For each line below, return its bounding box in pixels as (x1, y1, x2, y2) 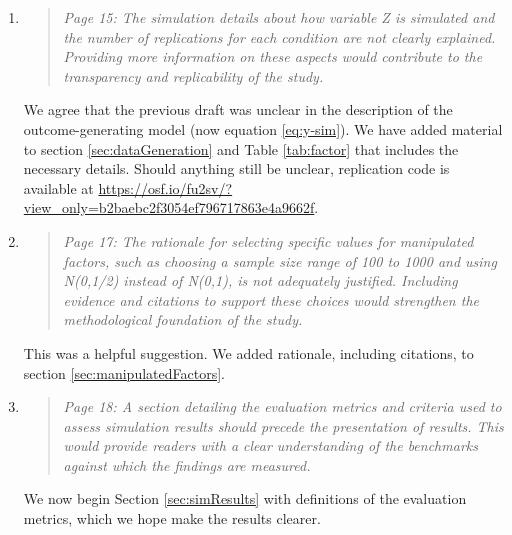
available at (23, 177, 94, 198)
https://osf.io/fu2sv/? (98, 177, 233, 198)
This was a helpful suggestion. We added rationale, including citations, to (23, 342, 474, 363)
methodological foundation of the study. (63, 309, 303, 330)
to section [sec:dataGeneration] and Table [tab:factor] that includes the (23, 138, 459, 159)
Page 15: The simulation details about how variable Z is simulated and (63, 7, 495, 27)
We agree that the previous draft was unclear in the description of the (23, 99, 453, 120)
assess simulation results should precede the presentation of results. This (63, 415, 504, 436)
